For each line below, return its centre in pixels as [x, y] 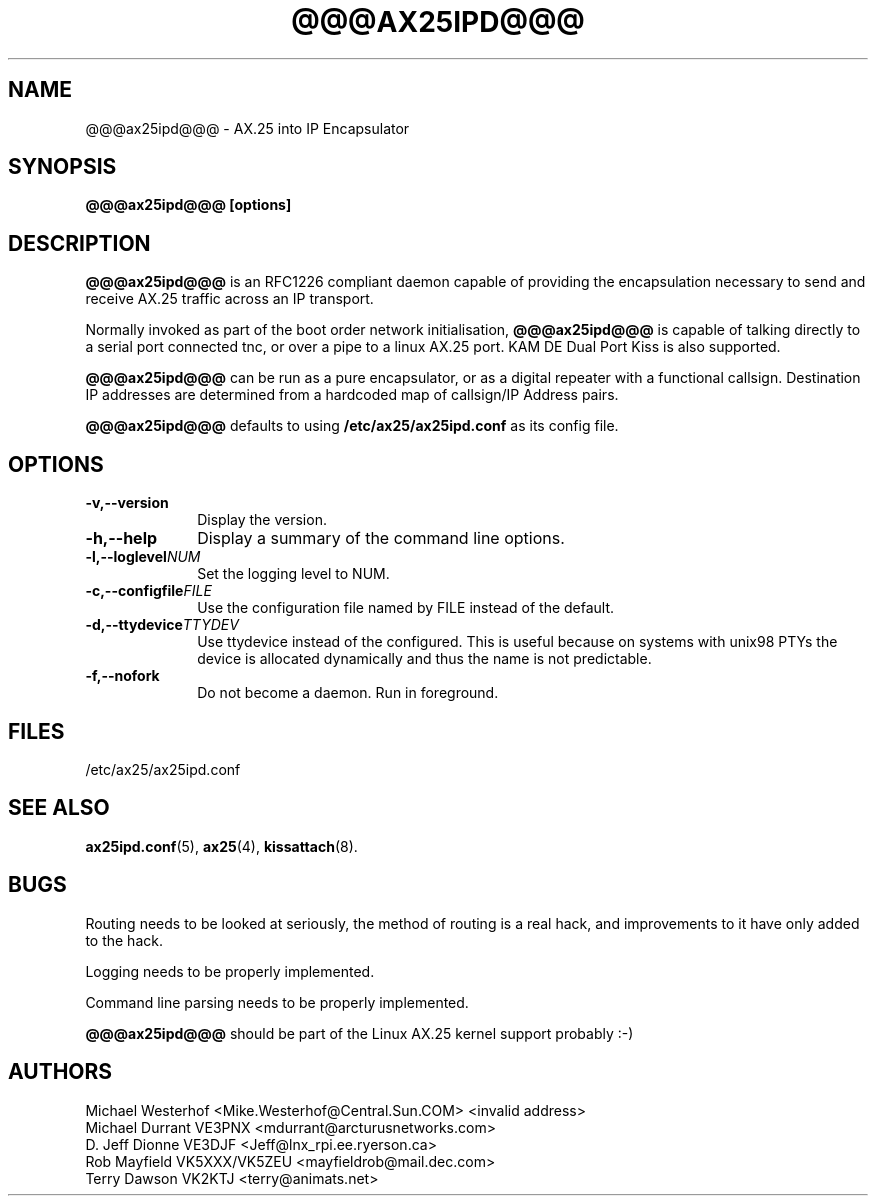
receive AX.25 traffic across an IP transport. [229, 299]
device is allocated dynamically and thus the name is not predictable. [424, 659]
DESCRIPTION [79, 243]
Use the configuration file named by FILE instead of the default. [406, 608]
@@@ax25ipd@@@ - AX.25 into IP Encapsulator [247, 128]
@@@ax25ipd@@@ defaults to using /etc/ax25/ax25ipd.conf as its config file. [352, 426]
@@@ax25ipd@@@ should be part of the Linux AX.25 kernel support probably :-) [359, 1033]
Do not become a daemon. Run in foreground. [348, 693]
